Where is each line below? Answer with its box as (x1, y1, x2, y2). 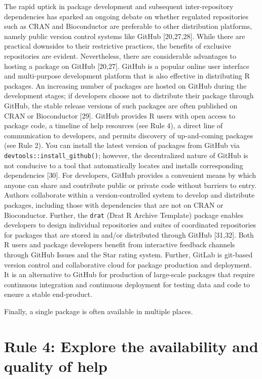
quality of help (4, 355, 107, 376)
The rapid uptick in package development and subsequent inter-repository (4, 1, 234, 11)
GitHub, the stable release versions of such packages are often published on (4, 100, 238, 110)
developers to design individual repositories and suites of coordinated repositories (4, 219, 256, 230)
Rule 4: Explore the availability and (4, 335, 258, 356)
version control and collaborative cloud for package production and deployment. (4, 259, 252, 270)
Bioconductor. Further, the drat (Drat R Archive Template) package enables (4, 209, 244, 220)
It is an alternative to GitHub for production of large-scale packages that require (4, 269, 255, 280)
